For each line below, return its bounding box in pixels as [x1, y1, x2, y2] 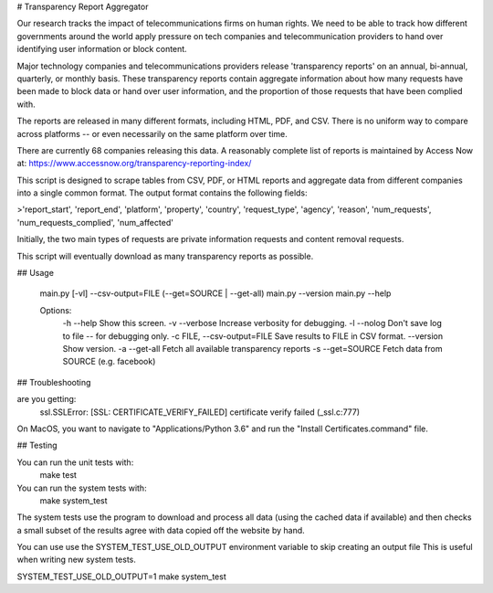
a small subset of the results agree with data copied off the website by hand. [16, 524, 305, 535]
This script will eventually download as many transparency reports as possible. [16, 250, 314, 261]
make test [39, 470, 78, 481]
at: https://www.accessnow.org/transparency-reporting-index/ [16, 158, 252, 169]
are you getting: [16, 394, 77, 405]
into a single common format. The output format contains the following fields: [16, 187, 308, 198]
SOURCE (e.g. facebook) [62, 356, 156, 367]
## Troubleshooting [16, 376, 91, 387]
